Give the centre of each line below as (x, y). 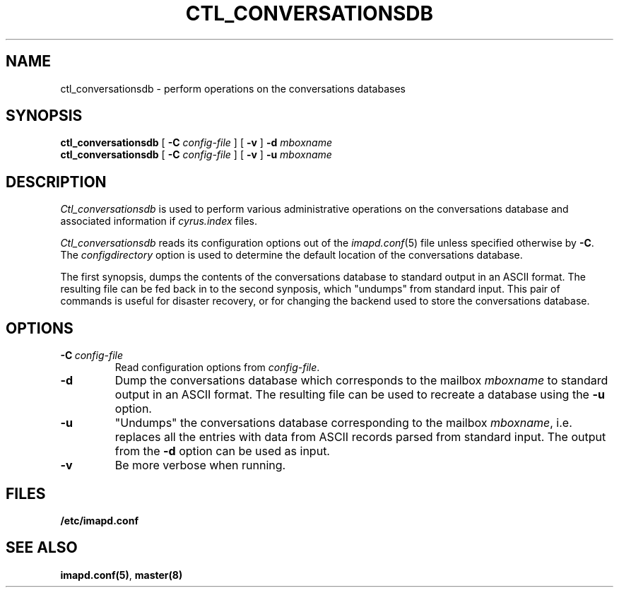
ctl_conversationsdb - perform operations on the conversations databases (233, 88)
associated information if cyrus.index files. (159, 221)
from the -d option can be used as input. (222, 451)
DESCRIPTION (56, 182)
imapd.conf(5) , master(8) (122, 575)
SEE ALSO (42, 548)
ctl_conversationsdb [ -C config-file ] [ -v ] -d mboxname (196, 143)
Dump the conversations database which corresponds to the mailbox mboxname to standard (361, 381)
